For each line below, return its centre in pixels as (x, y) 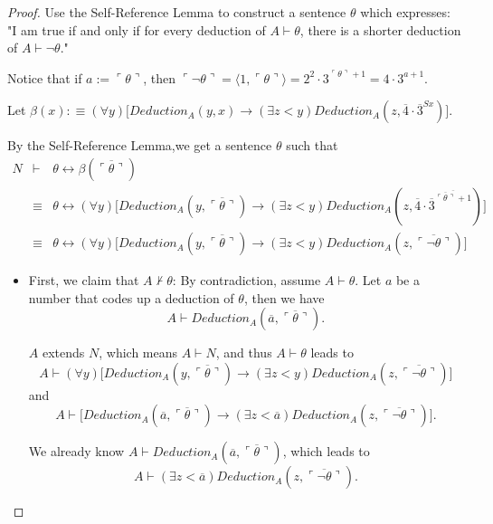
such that (312, 145)
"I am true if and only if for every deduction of (137, 29)
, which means (138, 353)
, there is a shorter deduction (380, 29)
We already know (76, 451)
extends (63, 353)
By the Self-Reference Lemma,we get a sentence (140, 145)
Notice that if (45, 77)
